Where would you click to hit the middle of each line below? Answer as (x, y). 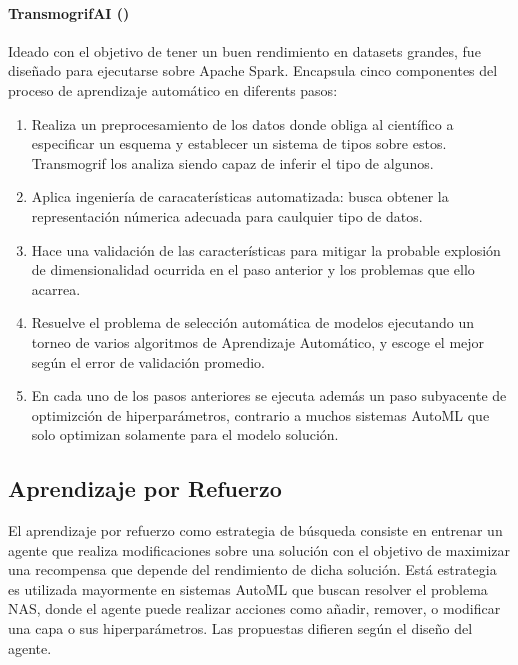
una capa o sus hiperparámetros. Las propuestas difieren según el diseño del (240, 628)
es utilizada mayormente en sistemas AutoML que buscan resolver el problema (248, 588)
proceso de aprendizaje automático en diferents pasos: (173, 89)
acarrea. (56, 288)
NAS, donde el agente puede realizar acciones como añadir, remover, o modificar (254, 608)
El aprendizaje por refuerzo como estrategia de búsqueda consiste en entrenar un (255, 530)
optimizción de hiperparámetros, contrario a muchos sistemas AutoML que (260, 414)
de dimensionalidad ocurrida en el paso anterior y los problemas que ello (253, 269)
